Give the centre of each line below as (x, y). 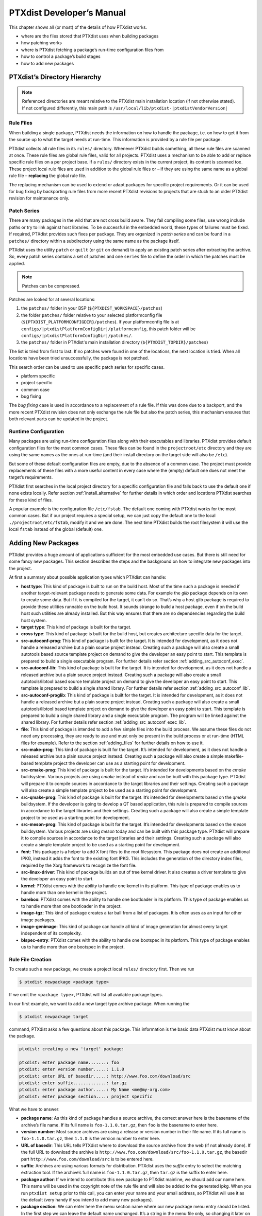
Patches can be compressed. (51, 286)
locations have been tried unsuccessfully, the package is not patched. (79, 358)
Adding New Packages (44, 543)
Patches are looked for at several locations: (52, 299)
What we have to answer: (34, 1109)
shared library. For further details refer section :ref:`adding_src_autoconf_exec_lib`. (104, 722)
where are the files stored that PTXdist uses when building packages (90, 36)
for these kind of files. (31, 500)
